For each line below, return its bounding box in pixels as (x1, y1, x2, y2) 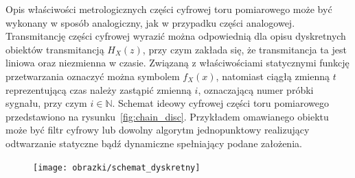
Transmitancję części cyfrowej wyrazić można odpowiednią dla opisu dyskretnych (5, 29, 346, 43)
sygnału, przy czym (5, 96, 87, 110)
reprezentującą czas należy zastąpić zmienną (5, 82, 192, 97)
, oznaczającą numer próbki (198, 82, 314, 97)
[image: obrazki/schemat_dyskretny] (33, 162, 201, 173)
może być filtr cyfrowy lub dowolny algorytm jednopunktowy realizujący (5, 123, 310, 137)
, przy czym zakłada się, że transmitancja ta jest (142, 42, 347, 56)
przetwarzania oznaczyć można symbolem (5, 68, 180, 83)
